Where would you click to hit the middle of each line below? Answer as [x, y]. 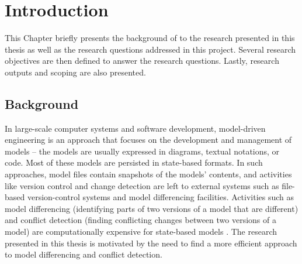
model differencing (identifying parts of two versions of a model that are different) [152, 208]
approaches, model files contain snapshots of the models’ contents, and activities [148, 174]
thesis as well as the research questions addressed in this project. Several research [150, 49]
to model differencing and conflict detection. [84, 254]
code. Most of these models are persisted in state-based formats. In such [134, 162]
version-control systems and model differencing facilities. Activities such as [161, 197]
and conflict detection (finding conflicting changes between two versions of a [140, 220]
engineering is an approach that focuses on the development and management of [148, 140]
